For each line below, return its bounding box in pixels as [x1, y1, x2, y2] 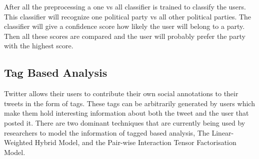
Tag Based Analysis [4, 65, 107, 80]
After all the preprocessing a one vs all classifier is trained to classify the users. [4, 1, 246, 11]
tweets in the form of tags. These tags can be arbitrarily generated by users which [4, 98, 255, 108]
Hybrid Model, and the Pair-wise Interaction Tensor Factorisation [34, 137, 236, 148]
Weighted [4, 137, 33, 148]
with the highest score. [4, 40, 73, 51]
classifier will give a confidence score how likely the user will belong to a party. [4, 21, 245, 31]
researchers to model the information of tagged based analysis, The [4, 127, 209, 138]
